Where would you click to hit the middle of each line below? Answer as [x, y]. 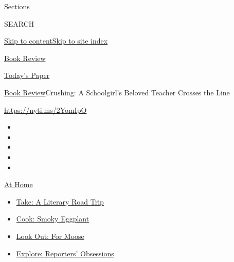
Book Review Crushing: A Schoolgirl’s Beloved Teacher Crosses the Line [117, 92]
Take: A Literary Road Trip [60, 201]
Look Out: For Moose [50, 236]
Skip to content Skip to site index [56, 41]
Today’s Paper [27, 75]
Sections [17, 6]
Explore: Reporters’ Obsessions [65, 253]
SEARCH [19, 23]
